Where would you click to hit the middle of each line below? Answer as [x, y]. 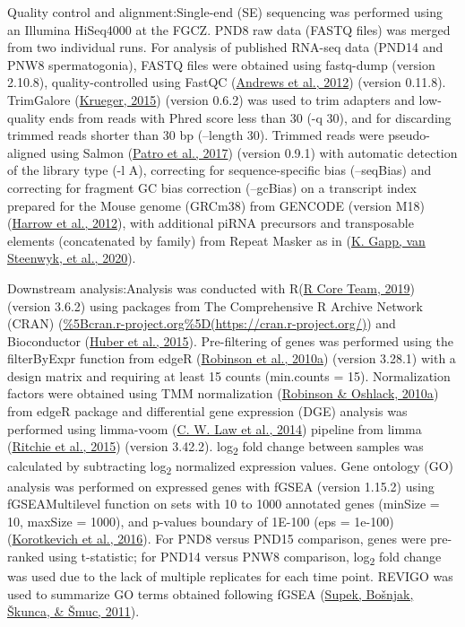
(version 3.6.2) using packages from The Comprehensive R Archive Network [215, 305]
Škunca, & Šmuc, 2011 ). [73, 611]
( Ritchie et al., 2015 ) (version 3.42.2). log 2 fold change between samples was [215, 448]
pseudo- [409, 135]
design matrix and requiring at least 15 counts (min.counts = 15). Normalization [229, 375]
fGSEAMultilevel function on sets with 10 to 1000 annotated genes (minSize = [224, 504]
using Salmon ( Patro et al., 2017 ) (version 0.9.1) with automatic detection [254, 152]
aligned [27, 152]
